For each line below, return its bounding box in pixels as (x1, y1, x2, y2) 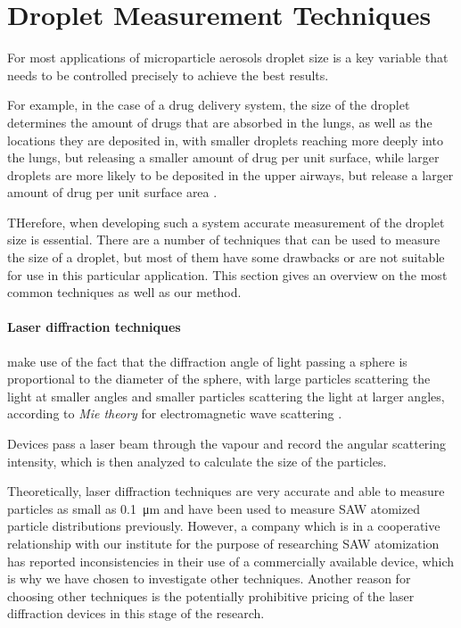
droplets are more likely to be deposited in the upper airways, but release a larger (7, 165, 454, 184)
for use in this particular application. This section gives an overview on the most (7, 265, 448, 284)
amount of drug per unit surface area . (7, 183, 218, 202)
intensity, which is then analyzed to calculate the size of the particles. (7, 451, 387, 470)
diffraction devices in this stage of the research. (7, 604, 265, 623)
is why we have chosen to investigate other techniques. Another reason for (7, 569, 411, 588)
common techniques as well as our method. (7, 283, 242, 302)
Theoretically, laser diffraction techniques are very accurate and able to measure (7, 482, 445, 500)
